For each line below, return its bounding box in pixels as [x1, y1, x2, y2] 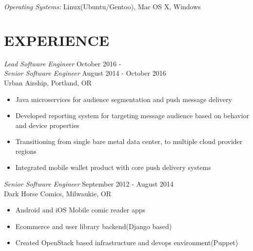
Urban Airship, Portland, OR [4, 77, 92, 87]
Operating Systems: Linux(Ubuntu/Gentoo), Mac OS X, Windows [4, 1, 201, 11]
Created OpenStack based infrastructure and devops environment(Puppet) [15, 237, 238, 248]
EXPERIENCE [4, 30, 109, 50]
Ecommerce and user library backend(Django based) [15, 221, 172, 231]
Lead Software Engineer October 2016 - [4, 58, 121, 68]
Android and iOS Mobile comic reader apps [15, 205, 146, 215]
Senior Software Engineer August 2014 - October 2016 [4, 68, 166, 78]
